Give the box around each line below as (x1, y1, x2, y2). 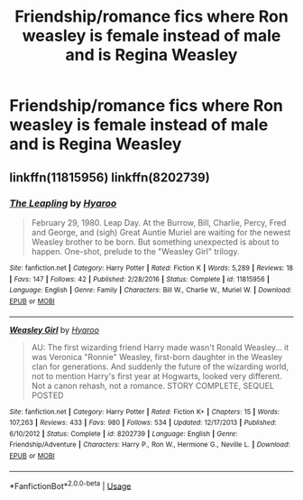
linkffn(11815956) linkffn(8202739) (9, 170, 210, 185)
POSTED (31, 390, 64, 401)
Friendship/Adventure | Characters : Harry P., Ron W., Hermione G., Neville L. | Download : (9, 440, 290, 449)
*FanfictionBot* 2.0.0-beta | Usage (9, 478, 132, 491)
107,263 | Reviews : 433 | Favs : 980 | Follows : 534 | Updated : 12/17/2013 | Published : (9, 418, 277, 428)
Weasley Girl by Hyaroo (9, 324, 99, 335)
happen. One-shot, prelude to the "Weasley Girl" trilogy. (31, 245, 240, 256)
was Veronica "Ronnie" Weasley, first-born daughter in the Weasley (31, 351, 283, 362)
